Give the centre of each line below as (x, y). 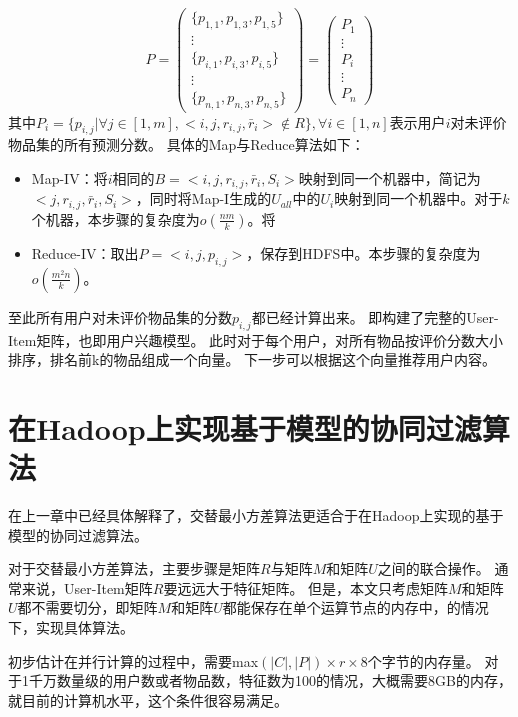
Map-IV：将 (69, 178)
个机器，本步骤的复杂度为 (115, 218)
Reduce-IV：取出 (85, 252)
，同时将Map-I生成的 (203, 198)
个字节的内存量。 (423, 660)
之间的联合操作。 (433, 568)
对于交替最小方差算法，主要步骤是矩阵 (134, 568)
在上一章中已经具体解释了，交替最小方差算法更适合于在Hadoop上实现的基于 (256, 515)
